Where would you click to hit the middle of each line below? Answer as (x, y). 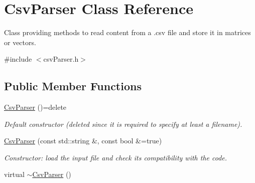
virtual (14, 174)
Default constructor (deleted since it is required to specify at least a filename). (123, 124)
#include (18, 59)
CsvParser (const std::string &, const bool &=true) (83, 141)
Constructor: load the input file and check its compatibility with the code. (116, 157)
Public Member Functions (73, 86)
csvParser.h (61, 59)
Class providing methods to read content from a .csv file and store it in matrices (127, 32)
